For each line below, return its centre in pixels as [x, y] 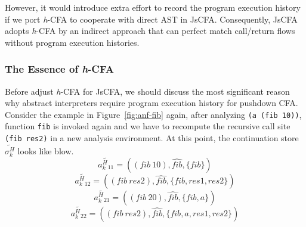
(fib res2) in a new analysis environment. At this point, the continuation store [152, 138]
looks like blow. [46, 151]
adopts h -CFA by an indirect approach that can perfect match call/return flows [150, 31]
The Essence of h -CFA [59, 69]
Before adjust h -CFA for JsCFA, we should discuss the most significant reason [147, 91]
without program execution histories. [72, 42]
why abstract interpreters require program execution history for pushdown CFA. [152, 103]
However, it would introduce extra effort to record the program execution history [153, 7]
